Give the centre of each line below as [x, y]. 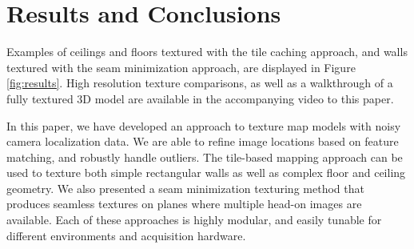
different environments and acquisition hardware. [126, 235]
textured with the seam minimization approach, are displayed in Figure [181, 67]
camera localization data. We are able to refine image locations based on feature [203, 141]
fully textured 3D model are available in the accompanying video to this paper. [200, 98]
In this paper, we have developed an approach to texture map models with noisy [204, 125]
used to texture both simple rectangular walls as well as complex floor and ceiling [206, 173]
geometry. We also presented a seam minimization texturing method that [185, 188]
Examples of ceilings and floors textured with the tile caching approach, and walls [207, 52]
